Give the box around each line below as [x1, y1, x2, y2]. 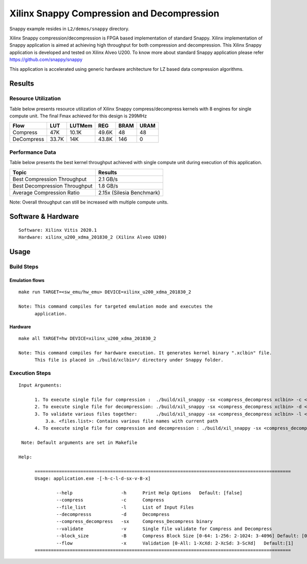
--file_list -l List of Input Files [56, 504, 194, 510]
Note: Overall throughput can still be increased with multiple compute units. [9, 199, 169, 205]
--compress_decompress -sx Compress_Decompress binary [56, 518, 213, 525]
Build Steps [9, 263, 38, 270]
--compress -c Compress [56, 497, 165, 503]
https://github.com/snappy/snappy [9, 56, 83, 63]
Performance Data [9, 149, 56, 156]
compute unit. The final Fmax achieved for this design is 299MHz [9, 113, 147, 119]
